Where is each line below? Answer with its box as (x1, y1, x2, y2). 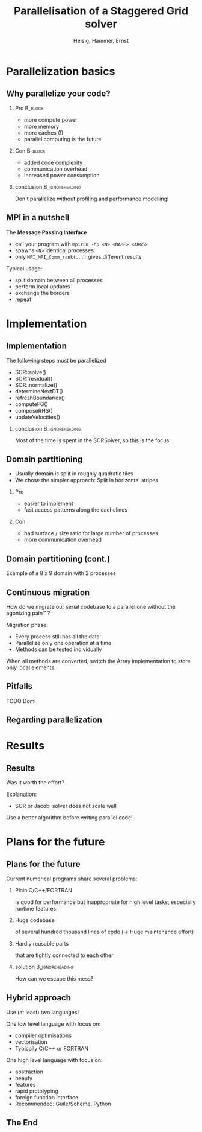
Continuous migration (6, 587, 90, 597)
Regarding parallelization (6, 715, 102, 725)
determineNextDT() (14, 387, 63, 395)
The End (6, 1118, 38, 1128)
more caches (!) (23, 129, 64, 136)
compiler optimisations (14, 1032, 72, 1039)
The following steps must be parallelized (6, 357, 106, 364)
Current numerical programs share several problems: (6, 875, 138, 882)
